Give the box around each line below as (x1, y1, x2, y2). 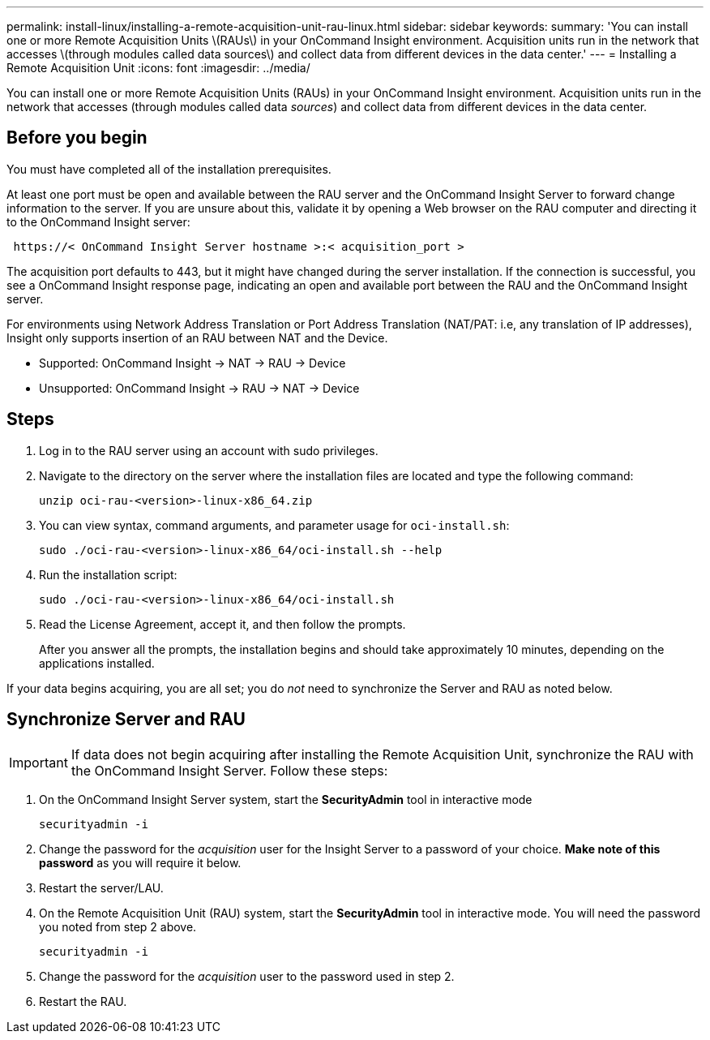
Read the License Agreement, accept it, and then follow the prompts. (39, 617, 406, 631)
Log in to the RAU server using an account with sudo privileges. (39, 443, 379, 458)
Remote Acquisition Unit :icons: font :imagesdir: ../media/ (6, 61, 310, 75)
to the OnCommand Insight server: (6, 214, 190, 229)
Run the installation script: (39, 567, 177, 582)
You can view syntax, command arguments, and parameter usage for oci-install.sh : (39, 518, 510, 532)
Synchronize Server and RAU (6, 709, 246, 730)
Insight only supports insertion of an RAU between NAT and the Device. (6, 330, 388, 345)
